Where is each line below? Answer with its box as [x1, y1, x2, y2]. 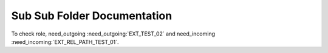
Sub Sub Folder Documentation [11, 9, 173, 22]
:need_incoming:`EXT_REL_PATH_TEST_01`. [11, 38, 119, 45]
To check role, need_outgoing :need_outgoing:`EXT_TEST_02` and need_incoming [11, 30, 216, 37]
